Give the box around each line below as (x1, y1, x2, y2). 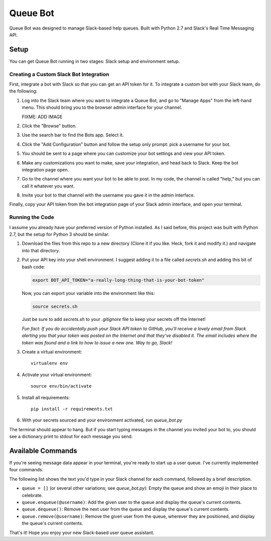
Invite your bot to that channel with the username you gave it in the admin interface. (22, 192, 195, 198)
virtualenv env (31, 360, 68, 366)
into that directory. (22, 247, 60, 253)
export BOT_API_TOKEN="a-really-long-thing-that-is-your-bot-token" (32, 277, 205, 283)
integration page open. (22, 166, 69, 172)
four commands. (9, 467, 44, 473)
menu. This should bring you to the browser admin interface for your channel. (22, 104, 183, 110)
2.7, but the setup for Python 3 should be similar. (9, 231, 110, 237)
